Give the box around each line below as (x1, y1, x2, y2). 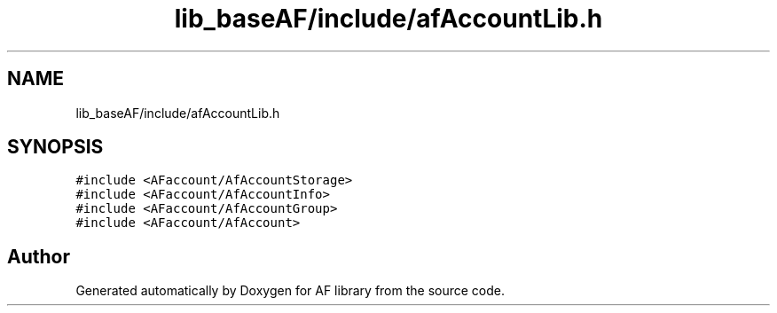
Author (7, 245, 70, 268)
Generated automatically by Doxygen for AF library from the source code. (75, 283, 506, 299)
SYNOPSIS (7, 136, 104, 159)
